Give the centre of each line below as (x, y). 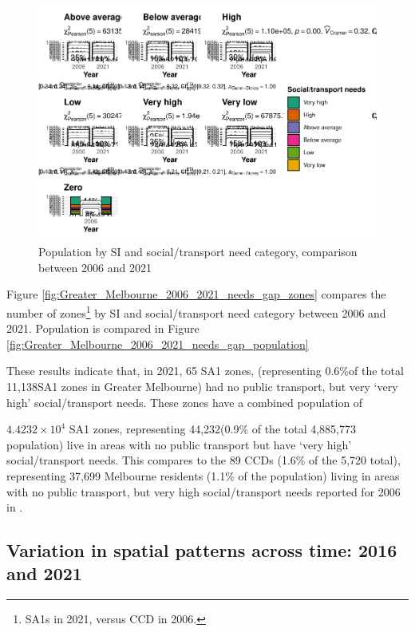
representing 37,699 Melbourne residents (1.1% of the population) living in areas (203, 475)
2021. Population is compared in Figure (103, 328)
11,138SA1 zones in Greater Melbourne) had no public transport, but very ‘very (202, 386)
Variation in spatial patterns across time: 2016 (202, 550)
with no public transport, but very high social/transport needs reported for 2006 (204, 491)
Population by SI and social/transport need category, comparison (198, 252)
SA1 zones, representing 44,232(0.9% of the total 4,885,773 (212, 429)
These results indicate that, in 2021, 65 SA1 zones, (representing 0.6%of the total (205, 371)
